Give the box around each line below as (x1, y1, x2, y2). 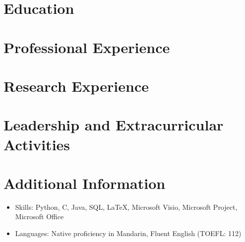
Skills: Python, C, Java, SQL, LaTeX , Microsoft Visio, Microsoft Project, (15, 201, 238, 212)
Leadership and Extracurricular (3, 115, 224, 135)
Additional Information (3, 173, 166, 193)
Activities (3, 134, 70, 154)
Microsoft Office (15, 211, 64, 222)
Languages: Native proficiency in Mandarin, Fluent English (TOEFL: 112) (15, 228, 242, 238)
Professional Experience (3, 37, 170, 57)
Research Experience (3, 75, 149, 96)
